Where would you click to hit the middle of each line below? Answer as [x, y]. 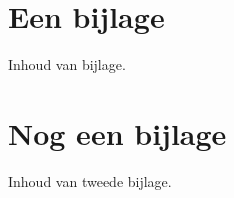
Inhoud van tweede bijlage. [90, 180]
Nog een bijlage [117, 132]
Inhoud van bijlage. [67, 64]
